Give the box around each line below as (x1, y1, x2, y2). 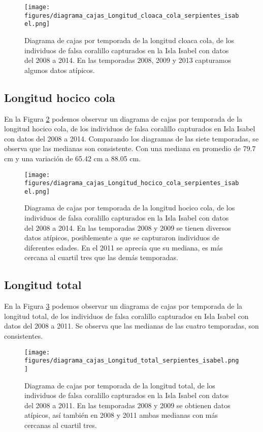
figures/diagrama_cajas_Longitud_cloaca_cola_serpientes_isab (24, 12, 239, 19)
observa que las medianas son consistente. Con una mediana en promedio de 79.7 (4, 143, 256, 154)
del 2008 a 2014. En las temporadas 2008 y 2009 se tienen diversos (24, 222, 231, 233)
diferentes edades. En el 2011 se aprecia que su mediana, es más (24, 242, 223, 253)
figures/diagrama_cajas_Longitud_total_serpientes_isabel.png (24, 357, 239, 365)
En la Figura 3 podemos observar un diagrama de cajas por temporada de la (4, 301, 243, 311)
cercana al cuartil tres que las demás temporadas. (24, 252, 178, 263)
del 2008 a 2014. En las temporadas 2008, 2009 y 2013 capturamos (24, 55, 232, 65)
